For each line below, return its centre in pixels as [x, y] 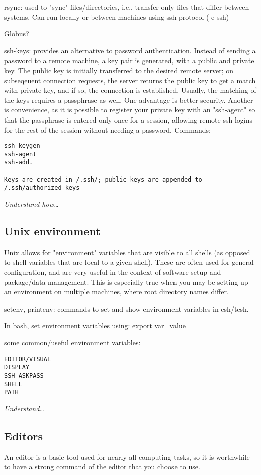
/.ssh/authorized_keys [42, 188]
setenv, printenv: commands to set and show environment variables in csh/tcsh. [126, 308]
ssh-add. [19, 163]
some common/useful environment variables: [72, 343]
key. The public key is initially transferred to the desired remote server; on [119, 70]
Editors [23, 435]
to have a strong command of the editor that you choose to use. [102, 467]
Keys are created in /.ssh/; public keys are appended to [103, 179]
